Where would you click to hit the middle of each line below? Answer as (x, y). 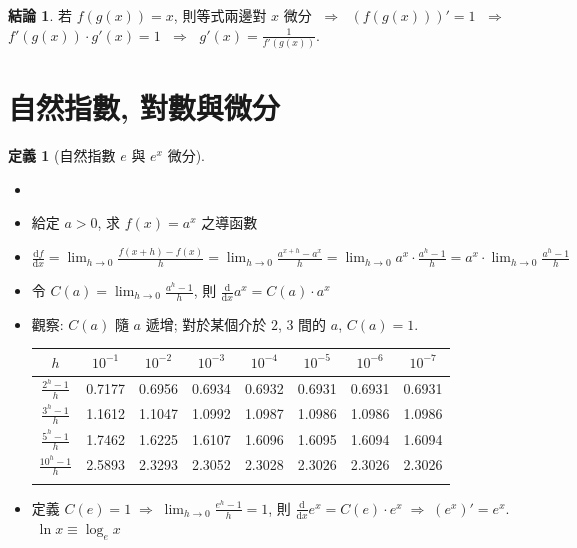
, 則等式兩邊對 (220, 15)
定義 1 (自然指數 (62, 155)
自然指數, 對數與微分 (144, 107)
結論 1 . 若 (40, 15)
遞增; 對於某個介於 (206, 323)
